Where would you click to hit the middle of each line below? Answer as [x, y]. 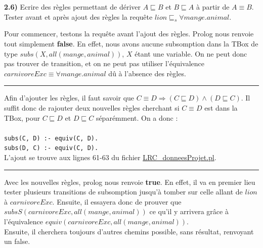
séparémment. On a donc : [137, 117]
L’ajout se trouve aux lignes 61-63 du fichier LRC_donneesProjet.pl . [110, 157]
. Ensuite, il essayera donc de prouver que [117, 201]
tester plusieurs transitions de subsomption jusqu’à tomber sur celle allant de [123, 192]
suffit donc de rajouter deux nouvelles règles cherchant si [92, 107]
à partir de [213, 7]
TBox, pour [22, 117]
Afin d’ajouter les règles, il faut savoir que [69, 98]
